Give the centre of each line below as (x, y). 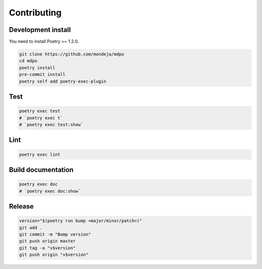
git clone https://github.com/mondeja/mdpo (72, 54)
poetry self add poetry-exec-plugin (63, 81)
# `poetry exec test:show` (51, 124)
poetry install (37, 67)
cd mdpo (28, 61)
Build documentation (41, 170)
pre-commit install (42, 75)
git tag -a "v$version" (48, 248)
